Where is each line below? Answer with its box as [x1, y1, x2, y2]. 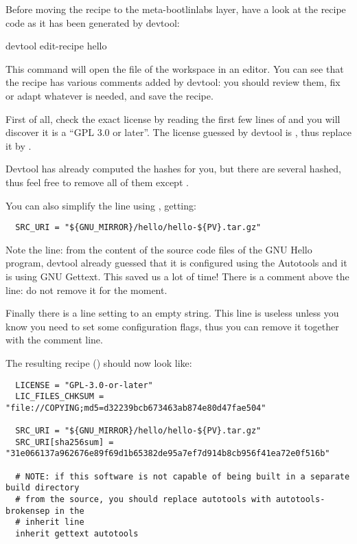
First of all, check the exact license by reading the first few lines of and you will [5, 111, 341, 126]
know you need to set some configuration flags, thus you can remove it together [5, 319, 339, 333]
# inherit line [15, 517, 84, 528]
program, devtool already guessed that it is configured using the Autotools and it [5, 256, 347, 270]
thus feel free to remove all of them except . [5, 174, 189, 189]
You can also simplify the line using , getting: [5, 198, 196, 212]
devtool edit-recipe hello [5, 38, 107, 53]
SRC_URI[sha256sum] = [15, 437, 114, 447]
